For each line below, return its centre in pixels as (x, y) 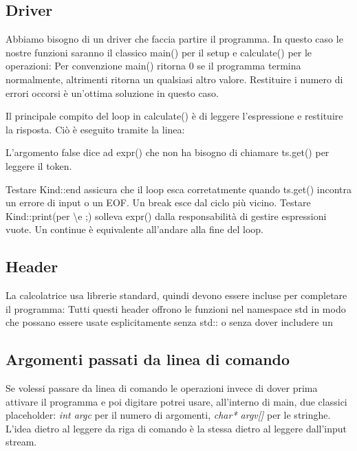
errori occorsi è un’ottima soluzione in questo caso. (112, 92)
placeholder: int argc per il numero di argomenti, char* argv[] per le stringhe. (168, 415)
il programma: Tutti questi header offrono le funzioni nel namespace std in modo (176, 308)
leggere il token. (39, 165)
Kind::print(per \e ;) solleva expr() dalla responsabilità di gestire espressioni (166, 216)
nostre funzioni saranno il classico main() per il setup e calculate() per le (159, 52)
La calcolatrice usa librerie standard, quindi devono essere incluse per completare (176, 295)
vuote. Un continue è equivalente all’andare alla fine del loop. (134, 229)
